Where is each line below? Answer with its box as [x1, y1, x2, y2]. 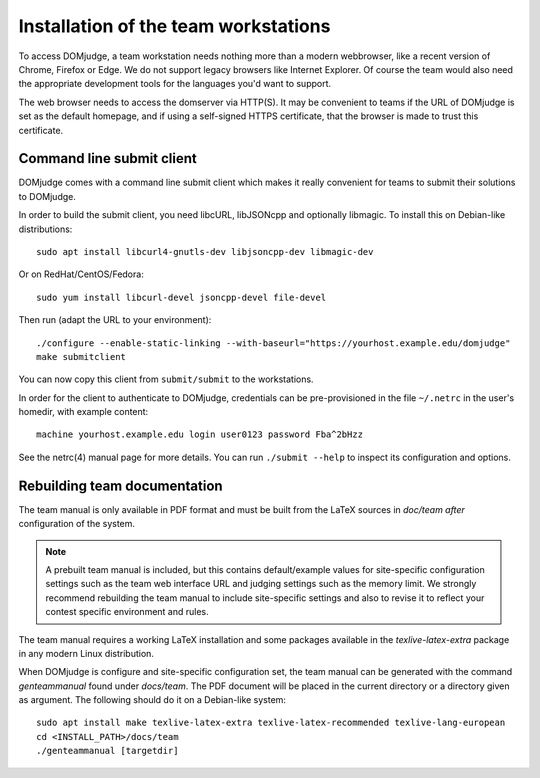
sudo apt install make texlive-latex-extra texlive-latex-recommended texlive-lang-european [36, 717, 506, 729]
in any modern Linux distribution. [18, 647, 155, 659]
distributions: [18, 223, 73, 235]
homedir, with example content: [18, 406, 149, 418]
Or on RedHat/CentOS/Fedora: [18, 268, 144, 280]
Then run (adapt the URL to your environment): [18, 314, 212, 326]
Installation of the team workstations [18, 15, 331, 37]
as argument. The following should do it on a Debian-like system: [18, 694, 287, 706]
